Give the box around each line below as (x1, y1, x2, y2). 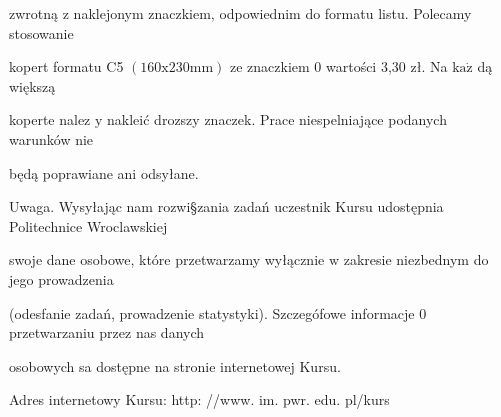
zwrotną (9, 3, 59, 23)
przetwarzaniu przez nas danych (9, 322, 205, 343)
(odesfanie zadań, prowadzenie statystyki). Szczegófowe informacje (9, 302, 415, 323)
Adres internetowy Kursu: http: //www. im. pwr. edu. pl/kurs (9, 389, 390, 410)
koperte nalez (9, 109, 91, 130)
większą (9, 75, 56, 96)
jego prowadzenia (9, 268, 114, 289)
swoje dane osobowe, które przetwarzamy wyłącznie (9, 249, 325, 270)
